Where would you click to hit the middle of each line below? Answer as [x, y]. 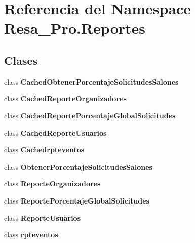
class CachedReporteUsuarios [55, 132]
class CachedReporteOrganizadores [65, 98]
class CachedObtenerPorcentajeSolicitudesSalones [91, 81]
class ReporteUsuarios [43, 217]
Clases [21, 60]
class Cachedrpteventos [44, 150]
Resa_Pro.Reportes [75, 28]
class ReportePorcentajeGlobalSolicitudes [77, 200]
